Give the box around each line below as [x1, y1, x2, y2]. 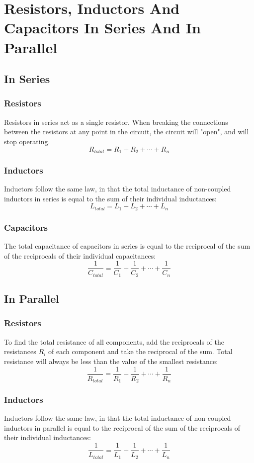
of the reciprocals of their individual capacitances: [4, 250, 156, 261]
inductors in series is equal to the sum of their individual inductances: [4, 193, 217, 203]
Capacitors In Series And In [4, 17, 201, 38]
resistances [4, 346, 36, 357]
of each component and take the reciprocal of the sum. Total [48, 346, 233, 357]
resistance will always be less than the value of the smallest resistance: [4, 356, 218, 366]
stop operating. [4, 136, 50, 146]
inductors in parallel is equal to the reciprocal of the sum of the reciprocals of [4, 422, 240, 433]
